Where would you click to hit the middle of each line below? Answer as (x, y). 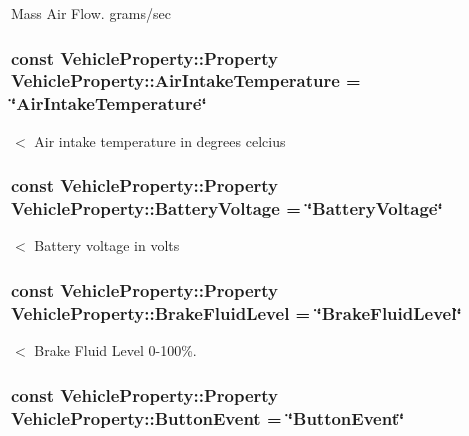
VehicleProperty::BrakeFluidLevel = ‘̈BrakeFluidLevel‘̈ (236, 312)
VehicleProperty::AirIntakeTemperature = (186, 80)
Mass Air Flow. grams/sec (91, 13)
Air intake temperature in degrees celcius (160, 140)
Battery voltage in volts (107, 245)
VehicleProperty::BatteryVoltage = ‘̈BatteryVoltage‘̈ (227, 208)
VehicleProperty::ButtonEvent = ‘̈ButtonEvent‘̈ (208, 417)
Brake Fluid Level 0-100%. (115, 350)
